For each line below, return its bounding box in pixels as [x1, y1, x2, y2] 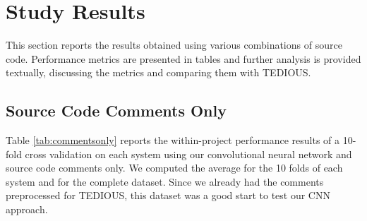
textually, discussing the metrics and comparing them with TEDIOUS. [6, 65, 311, 80]
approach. [6, 202, 48, 217]
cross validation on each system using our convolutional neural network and [25, 146, 352, 161]
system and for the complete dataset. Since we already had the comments [6, 174, 324, 189]
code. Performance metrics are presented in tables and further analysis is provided [6, 51, 361, 66]
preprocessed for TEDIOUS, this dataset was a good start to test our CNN [6, 188, 330, 203]
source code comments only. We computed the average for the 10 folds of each [6, 160, 343, 175]
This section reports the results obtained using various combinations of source [6, 37, 342, 52]
